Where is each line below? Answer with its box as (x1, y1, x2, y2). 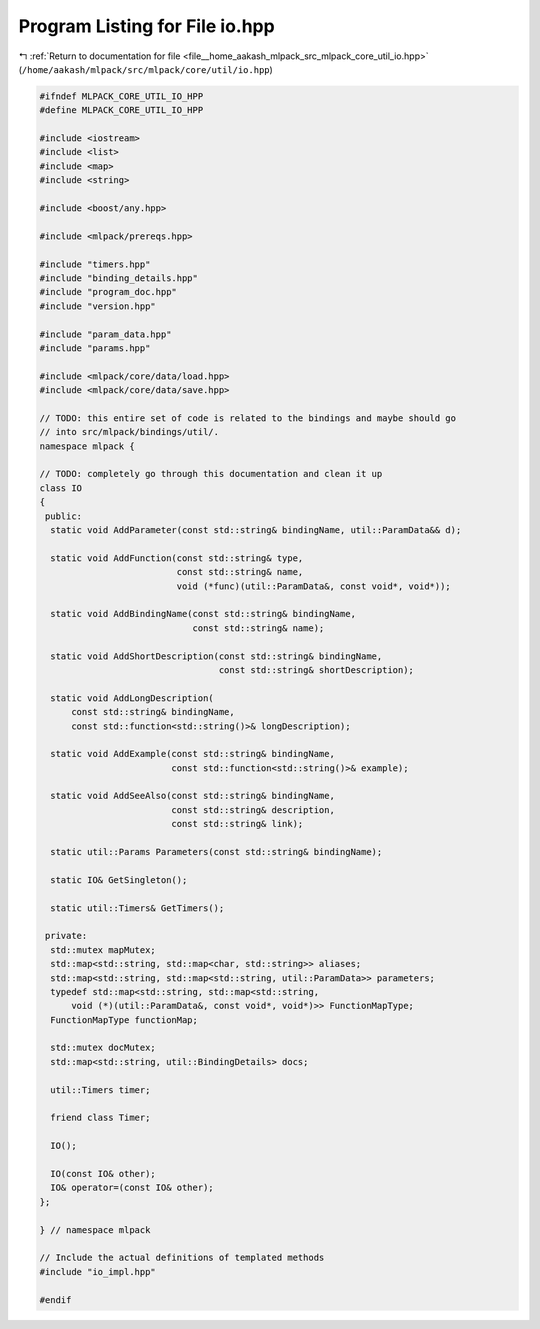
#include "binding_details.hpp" (39, 273, 199, 284)
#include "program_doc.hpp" (39, 286, 177, 298)
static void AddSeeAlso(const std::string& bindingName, (50, 790, 335, 802)
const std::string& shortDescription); (218, 664, 415, 675)
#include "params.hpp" (39, 342, 151, 354)
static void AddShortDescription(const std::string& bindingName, (50, 650, 383, 662)
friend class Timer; (50, 1112, 151, 1124)
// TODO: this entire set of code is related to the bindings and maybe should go (39, 412, 457, 424)
